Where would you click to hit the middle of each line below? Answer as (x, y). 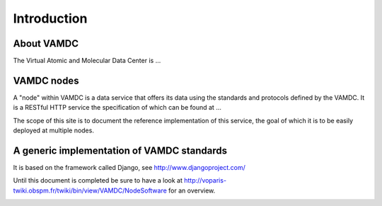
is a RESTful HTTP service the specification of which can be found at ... (117, 108)
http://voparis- (205, 181)
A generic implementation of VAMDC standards (120, 150)
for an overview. (192, 190)
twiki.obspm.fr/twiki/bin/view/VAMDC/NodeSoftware (90, 190)
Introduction (50, 18)
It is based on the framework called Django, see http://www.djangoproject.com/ (129, 168)
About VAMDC (46, 44)
